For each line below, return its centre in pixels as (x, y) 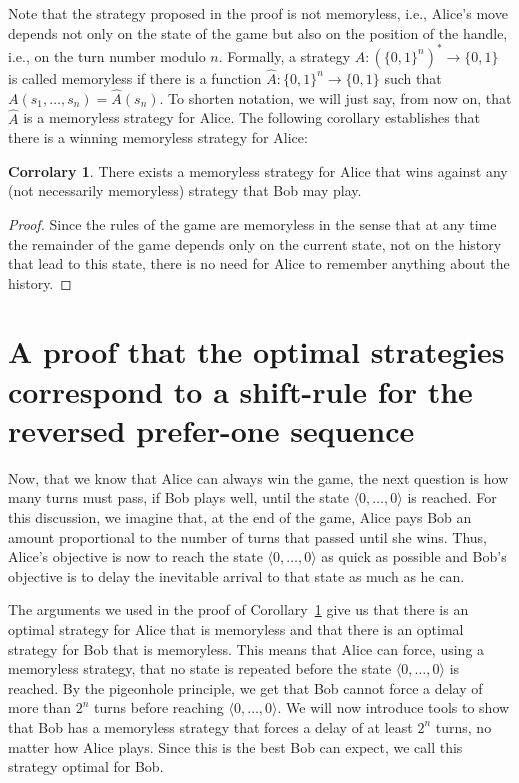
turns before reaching (159, 707)
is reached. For (452, 497)
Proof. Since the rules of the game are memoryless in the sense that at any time (252, 223)
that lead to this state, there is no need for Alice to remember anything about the (259, 263)
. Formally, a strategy (284, 55)
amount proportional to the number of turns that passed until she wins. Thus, (247, 536)
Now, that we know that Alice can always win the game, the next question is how (258, 477)
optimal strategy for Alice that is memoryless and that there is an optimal (236, 628)
